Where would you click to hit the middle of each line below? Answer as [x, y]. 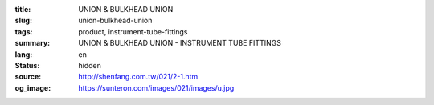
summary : [33, 43]
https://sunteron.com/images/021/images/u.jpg [156, 87]
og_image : [33, 87]
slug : [23, 21]
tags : [24, 31]
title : [23, 9]
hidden [90, 65]
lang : [24, 54]
